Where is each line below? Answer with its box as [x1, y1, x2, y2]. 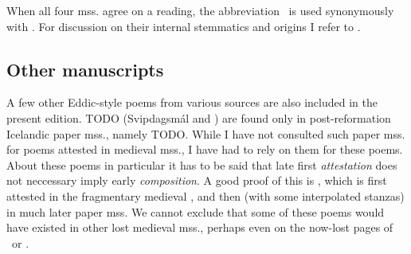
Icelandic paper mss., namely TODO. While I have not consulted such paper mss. [6, 125, 405, 142]
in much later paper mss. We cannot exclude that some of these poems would [6, 203, 385, 220]
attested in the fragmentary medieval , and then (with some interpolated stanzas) [6, 187, 405, 204]
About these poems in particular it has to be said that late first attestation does [6, 156, 397, 173]
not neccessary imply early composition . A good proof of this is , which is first [6, 172, 387, 189]
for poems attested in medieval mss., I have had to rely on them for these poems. [6, 141, 403, 158]
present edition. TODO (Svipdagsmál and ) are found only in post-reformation [6, 109, 391, 126]
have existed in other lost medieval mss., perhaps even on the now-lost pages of [6, 219, 393, 236]
